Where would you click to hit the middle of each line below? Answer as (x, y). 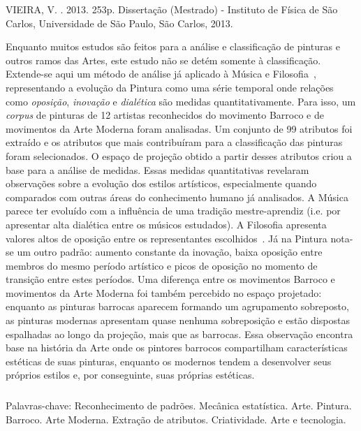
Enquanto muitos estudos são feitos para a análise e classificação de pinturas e (173, 46)
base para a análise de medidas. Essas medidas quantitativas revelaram (157, 169)
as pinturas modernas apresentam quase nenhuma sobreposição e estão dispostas (178, 320)
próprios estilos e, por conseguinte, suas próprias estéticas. (130, 375)
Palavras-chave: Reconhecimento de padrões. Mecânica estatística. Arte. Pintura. (179, 406)
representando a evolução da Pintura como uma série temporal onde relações (170, 87)
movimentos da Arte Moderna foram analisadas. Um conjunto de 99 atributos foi (179, 128)
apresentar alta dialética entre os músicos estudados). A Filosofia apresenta (166, 224)
